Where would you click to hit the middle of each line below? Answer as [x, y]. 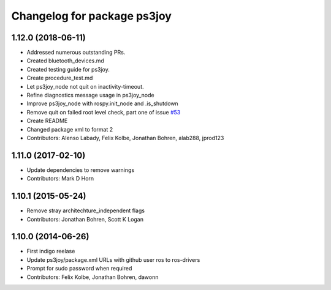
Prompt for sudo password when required [79, 269]
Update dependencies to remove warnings [81, 170]
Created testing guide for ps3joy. [68, 69]
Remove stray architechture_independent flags [86, 210]
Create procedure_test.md [60, 78]
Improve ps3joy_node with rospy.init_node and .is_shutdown [103, 103]
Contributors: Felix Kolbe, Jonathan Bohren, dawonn [93, 277]
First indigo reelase [51, 251]
